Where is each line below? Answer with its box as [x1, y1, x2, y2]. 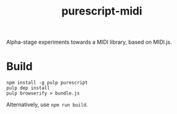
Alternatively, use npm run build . [6, 101, 88, 109]
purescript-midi [61, 4, 142, 18]
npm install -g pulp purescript [6, 80, 88, 86]
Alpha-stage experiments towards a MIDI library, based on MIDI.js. [6, 38, 172, 46]
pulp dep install [6, 85, 50, 92]
